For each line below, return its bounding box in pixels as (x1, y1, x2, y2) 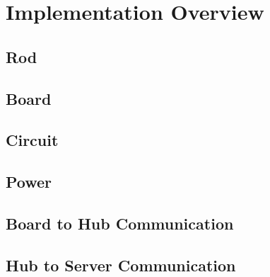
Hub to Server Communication (6, 254, 236, 276)
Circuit (6, 129, 59, 151)
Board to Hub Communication (6, 212, 234, 234)
